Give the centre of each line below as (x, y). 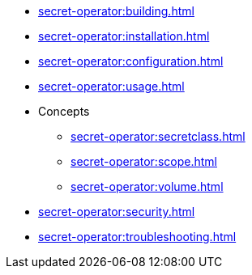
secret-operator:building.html (116, 11)
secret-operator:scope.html (144, 161)
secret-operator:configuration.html (131, 61)
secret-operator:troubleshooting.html (137, 237)
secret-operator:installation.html (124, 36)
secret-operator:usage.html (111, 86)
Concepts (64, 111)
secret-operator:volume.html (147, 186)
